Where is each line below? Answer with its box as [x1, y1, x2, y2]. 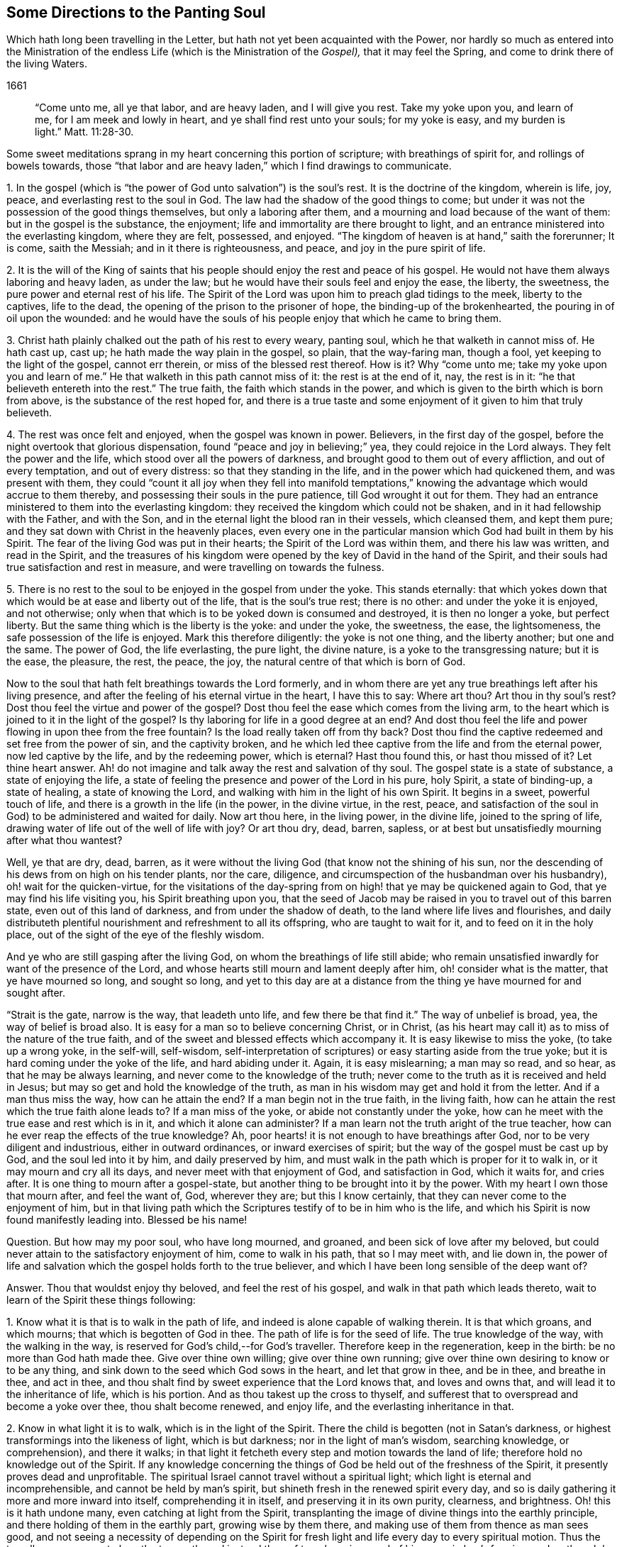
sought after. [6, 987, 66, 999]
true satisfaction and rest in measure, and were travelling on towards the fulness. [6, 561, 384, 574]
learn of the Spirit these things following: [6, 1294, 196, 1307]
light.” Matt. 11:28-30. [35, 126, 134, 138]
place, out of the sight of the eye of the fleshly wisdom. [6, 928, 265, 941]
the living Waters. [6, 57, 88, 70]
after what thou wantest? [6, 834, 123, 847]
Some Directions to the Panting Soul [6, 4, 266, 21]
